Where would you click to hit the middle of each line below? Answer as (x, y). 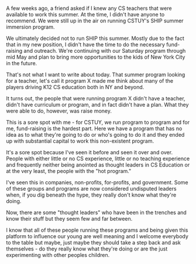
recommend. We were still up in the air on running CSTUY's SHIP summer (95, 21)
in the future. (22, 63)
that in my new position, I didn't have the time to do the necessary (85, 45)
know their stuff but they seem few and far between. (69, 219)
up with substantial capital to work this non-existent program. (80, 141)
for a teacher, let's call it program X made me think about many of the (90, 81)
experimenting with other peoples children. (58, 255)
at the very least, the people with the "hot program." (69, 171)
